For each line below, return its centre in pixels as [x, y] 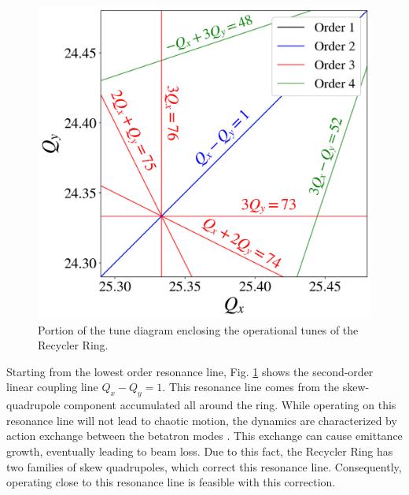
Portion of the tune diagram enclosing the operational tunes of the [198, 329]
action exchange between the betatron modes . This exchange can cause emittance [204, 436]
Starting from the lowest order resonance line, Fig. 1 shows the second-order [190, 371]
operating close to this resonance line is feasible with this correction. [171, 482]
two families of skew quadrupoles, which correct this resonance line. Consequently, [204, 466]
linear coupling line [52, 387]
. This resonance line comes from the [251, 387]
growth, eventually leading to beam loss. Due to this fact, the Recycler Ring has [200, 451]
